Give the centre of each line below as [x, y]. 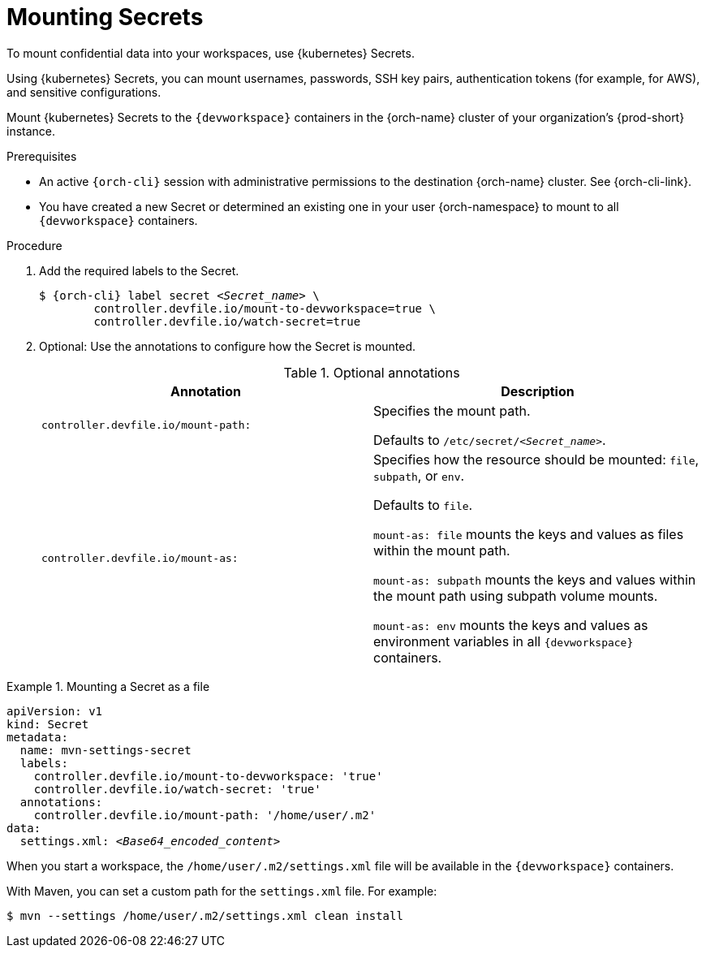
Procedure [34, 245]
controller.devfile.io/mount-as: [140, 559]
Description [538, 391]
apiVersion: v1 [55, 711]
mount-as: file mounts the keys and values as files [529, 534]
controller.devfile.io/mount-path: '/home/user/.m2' [205, 815]
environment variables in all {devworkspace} [504, 641]
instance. [31, 131]
